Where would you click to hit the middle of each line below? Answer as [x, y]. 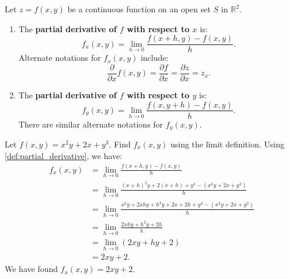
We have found [32, 269]
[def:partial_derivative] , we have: [64, 155]
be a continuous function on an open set [139, 9]
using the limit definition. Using [227, 144]
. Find [120, 144]
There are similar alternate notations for [91, 124]
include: [154, 58]
